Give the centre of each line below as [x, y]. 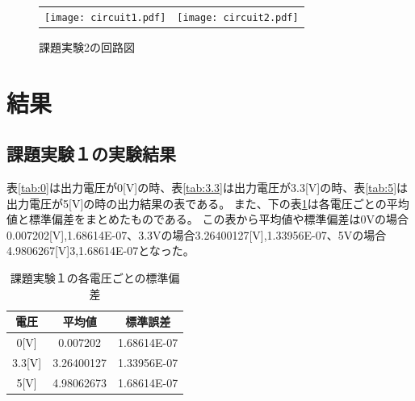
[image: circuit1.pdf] [105, 17]
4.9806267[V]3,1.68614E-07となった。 [101, 251]
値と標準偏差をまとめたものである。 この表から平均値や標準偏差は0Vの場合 [208, 219]
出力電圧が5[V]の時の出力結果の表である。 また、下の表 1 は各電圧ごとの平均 [208, 203]
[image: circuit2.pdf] [238, 17]
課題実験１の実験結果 [91, 154]
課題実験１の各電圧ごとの [78, 278]
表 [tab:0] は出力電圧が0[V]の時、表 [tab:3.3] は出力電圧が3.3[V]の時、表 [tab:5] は [207, 188]
